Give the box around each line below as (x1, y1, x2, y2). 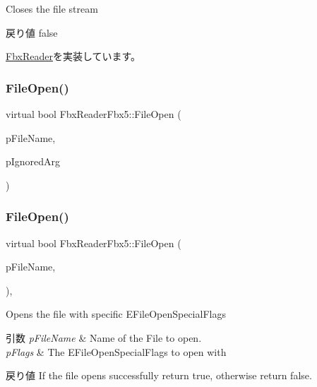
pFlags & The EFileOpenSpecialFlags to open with (6, 344, 227, 359)
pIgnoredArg (6, 154, 61, 169)
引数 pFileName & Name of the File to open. (6, 330, 202, 345)
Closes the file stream (6, 1, 98, 16)
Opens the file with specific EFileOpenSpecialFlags (6, 306, 226, 321)
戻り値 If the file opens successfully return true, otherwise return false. (6, 368, 312, 383)
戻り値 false (6, 25, 58, 40)
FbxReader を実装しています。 (6, 49, 141, 64)
